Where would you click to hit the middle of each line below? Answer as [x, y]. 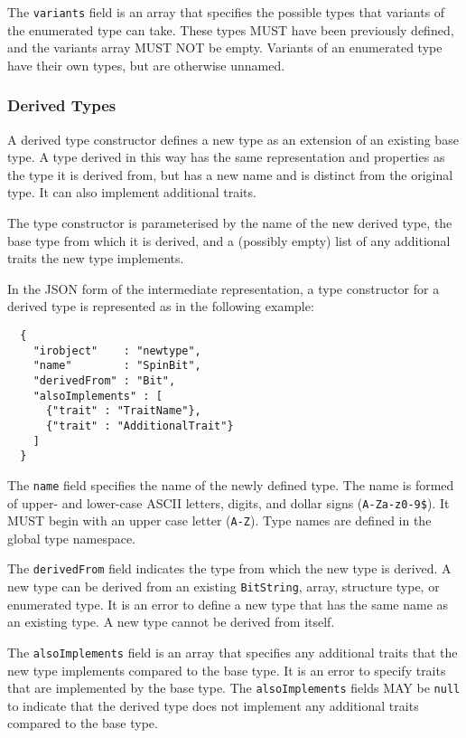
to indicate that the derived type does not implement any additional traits [213, 705]
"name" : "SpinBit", [117, 366]
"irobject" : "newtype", [117, 350]
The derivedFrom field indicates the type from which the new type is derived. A [229, 568]
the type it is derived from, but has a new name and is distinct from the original [230, 174]
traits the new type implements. [96, 258]
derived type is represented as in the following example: [161, 306]
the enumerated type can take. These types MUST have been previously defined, [231, 29]
